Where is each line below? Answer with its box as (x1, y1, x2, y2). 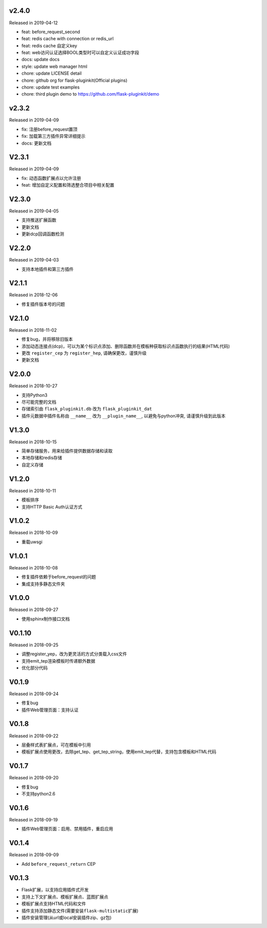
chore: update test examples (21, 84, 80, 90)
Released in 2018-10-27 (9, 383, 58, 389)
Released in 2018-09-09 (9, 852, 59, 858)
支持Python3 (21, 392, 48, 398)
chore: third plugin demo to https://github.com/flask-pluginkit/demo (21, 91, 160, 97)
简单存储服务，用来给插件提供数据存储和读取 (21, 448, 113, 454)
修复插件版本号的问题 (21, 301, 65, 307)
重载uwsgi (21, 539, 43, 545)
